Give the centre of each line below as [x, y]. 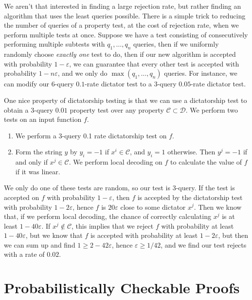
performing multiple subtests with [54, 44]
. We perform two [212, 109]
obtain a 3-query [29, 109]
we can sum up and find [40, 244]
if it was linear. [38, 171]
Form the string [39, 152]
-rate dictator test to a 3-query [131, 84]
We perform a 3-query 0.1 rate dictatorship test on [91, 135]
